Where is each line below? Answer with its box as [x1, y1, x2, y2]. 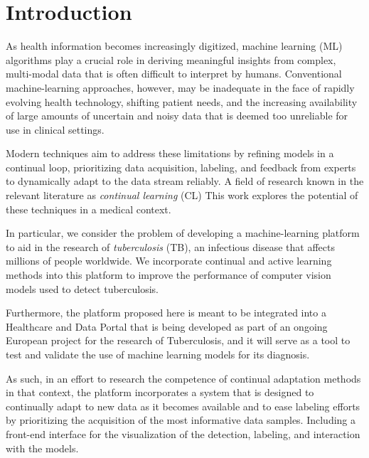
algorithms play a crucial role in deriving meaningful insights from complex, [6, 52, 336, 67]
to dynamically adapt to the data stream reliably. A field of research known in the [6, 174, 364, 188]
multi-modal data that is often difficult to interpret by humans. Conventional [6, 66, 342, 81]
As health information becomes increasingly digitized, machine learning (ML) [6, 38, 343, 53]
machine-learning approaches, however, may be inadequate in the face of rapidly [6, 80, 355, 95]
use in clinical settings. [6, 122, 105, 137]
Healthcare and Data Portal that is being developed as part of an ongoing [6, 319, 328, 334]
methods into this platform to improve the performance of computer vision [6, 267, 331, 282]
